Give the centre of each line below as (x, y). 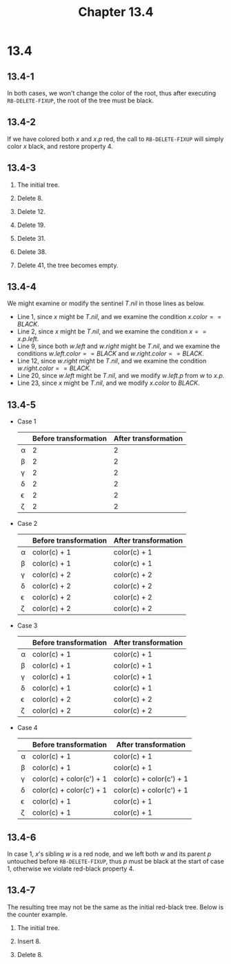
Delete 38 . (32, 252)
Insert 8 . (29, 941)
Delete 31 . (31, 238)
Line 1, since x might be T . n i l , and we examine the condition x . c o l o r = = (119, 317)
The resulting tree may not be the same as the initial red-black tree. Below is (115, 907)
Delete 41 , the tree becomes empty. (68, 265)
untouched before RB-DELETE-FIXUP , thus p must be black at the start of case (115, 862)
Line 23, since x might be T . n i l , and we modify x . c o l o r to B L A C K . (108, 383)
